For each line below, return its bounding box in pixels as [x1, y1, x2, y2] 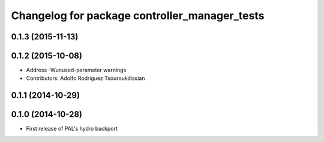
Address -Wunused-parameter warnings [26, 66, 127, 74]
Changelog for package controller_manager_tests [11, 9, 265, 22]
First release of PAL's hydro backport [26, 125, 118, 132]
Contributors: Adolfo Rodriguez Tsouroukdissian [26, 75, 145, 82]
